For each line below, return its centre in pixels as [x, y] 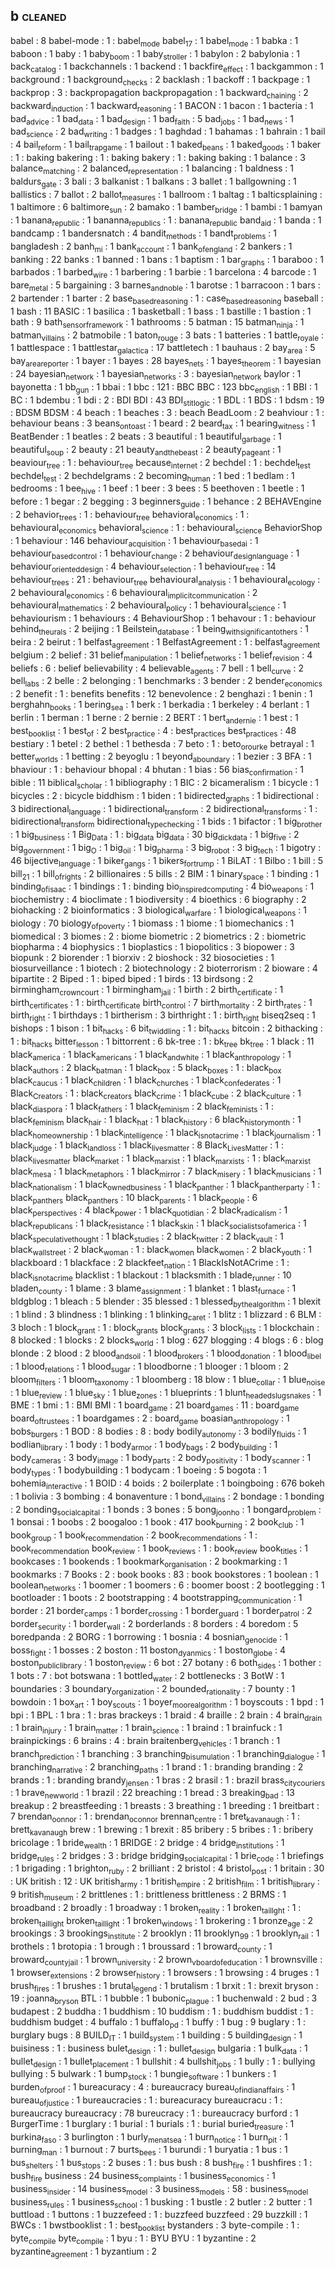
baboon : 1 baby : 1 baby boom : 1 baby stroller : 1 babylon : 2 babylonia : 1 [155, 54]
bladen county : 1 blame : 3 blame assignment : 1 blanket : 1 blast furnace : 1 [153, 1289]
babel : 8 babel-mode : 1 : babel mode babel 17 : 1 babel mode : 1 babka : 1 [154, 41]
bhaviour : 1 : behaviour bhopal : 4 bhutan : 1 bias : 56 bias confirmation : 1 [157, 771]
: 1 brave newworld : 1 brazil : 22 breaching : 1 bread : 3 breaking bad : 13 [152, 1794]
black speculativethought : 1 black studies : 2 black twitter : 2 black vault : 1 [147, 1237]
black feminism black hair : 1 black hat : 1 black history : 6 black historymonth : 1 [156, 1120]
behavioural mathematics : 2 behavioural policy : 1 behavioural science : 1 [148, 606]
